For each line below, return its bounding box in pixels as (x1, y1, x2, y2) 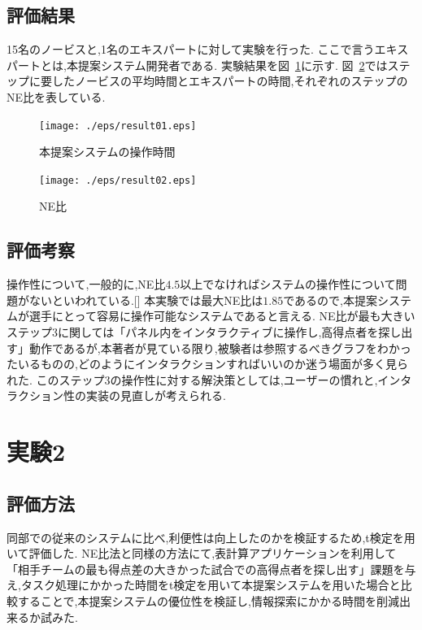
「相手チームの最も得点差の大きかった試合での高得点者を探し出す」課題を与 (7, 560, 416, 577)
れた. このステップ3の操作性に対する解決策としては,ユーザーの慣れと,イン (7, 371, 401, 388)
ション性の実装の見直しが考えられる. (28, 387, 226, 404)
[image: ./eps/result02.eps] (39, 174, 197, 186)
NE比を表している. (7, 88, 106, 105)
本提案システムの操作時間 (39, 143, 176, 160)
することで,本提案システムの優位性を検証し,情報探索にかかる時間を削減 (17, 592, 399, 609)
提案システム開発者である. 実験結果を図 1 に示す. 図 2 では (77, 56, 388, 73)
